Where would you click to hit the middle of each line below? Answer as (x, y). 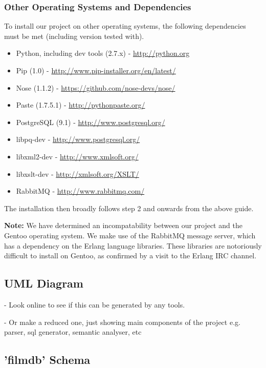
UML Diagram (44, 283)
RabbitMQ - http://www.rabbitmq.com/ (80, 191)
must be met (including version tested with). (74, 36)
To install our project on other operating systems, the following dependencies (125, 26)
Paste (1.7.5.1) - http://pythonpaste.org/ (81, 105)
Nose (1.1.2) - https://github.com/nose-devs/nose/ (96, 87)
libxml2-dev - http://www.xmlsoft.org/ (77, 156)
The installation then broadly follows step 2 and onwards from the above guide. (129, 208)
